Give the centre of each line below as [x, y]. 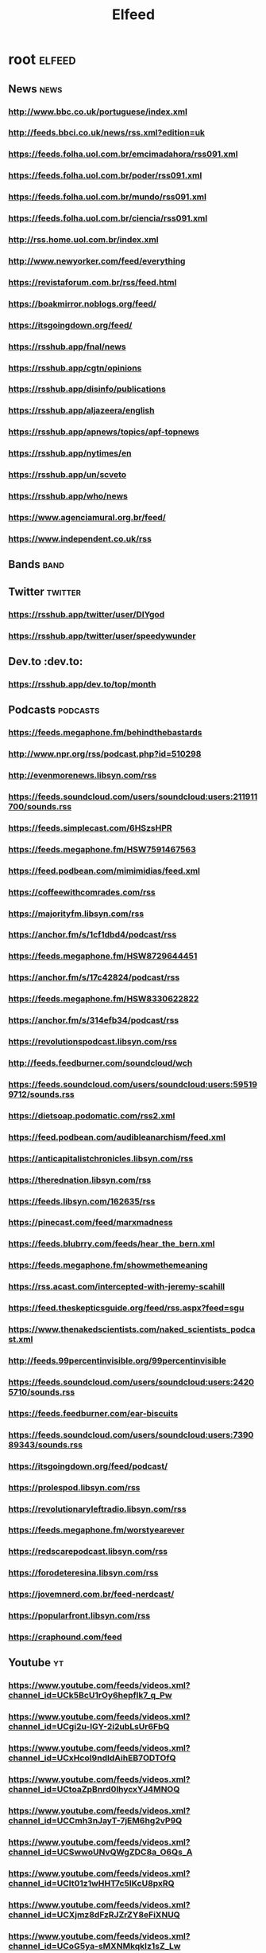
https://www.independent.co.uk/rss [80, 538]
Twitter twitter [45, 591]
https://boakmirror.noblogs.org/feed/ [82, 303]
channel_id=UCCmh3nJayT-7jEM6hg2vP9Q [95, 1821]
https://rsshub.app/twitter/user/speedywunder [102, 636]
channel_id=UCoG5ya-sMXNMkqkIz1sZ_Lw [94, 1946]
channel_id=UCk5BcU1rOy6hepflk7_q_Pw [90, 1696]
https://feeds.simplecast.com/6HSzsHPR [90, 828]
